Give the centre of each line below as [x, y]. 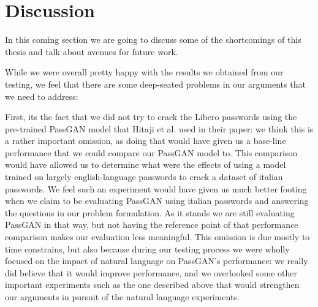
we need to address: [42, 96]
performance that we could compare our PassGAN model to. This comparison [151, 152]
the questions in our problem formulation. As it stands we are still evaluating [150, 212]
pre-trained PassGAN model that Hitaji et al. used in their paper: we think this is [159, 128]
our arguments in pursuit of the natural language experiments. [122, 297]
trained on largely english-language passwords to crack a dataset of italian [144, 177]
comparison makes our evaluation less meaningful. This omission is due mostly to [157, 237]
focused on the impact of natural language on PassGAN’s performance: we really [157, 261]
